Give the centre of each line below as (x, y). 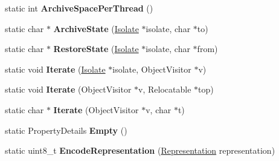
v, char (159, 109)
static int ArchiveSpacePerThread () (79, 8)
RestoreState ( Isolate (96, 49)
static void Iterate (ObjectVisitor (68, 89)
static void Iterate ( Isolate (55, 69)
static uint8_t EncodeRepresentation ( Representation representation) (140, 150)
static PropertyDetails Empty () (66, 130)
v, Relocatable (165, 89)
